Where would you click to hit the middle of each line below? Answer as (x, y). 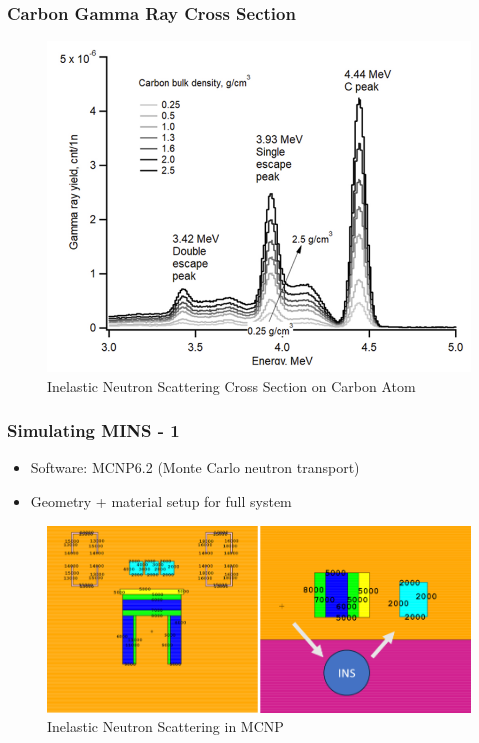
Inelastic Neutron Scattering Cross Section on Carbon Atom (231, 385)
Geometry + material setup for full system (161, 501)
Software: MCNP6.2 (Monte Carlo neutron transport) (195, 467)
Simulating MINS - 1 (93, 430)
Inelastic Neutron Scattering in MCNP (165, 726)
